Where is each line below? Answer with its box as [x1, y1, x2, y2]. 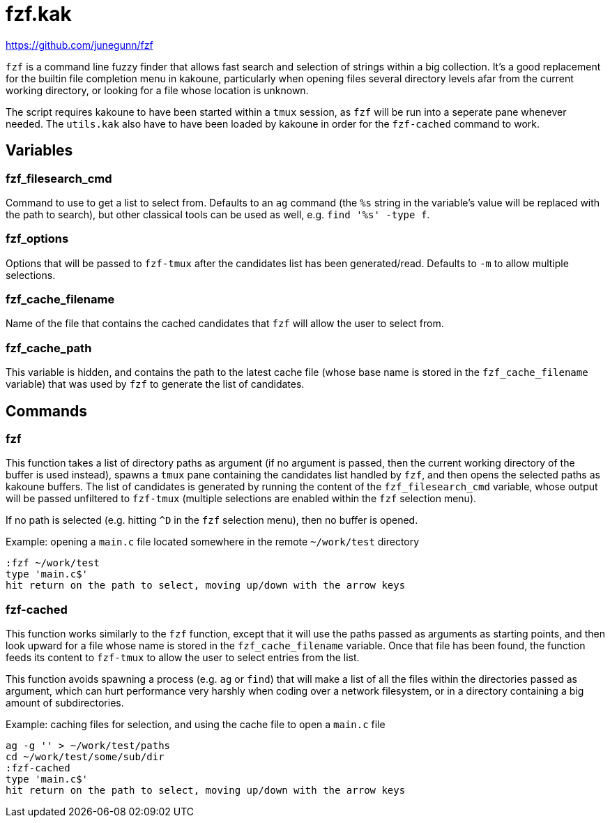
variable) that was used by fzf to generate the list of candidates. [6, 378, 305, 391]
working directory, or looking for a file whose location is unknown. [6, 84, 309, 96]
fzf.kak [6, 2, 72, 26]
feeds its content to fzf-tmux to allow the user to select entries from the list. [6, 651, 360, 664]
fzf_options [6, 232, 69, 246]
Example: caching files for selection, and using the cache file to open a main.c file [6, 718, 386, 731]
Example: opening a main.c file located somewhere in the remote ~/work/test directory [6, 536, 420, 548]
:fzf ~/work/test [6, 557, 100, 569]
